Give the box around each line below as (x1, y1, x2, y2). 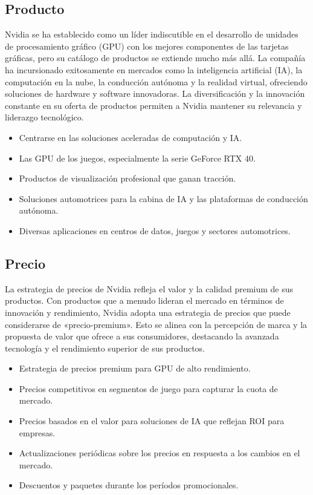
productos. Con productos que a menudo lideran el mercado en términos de (5, 294, 284, 307)
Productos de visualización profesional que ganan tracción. (19, 172, 236, 185)
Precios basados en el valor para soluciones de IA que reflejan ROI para (19, 415, 285, 427)
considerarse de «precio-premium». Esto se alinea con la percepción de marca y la (5, 318, 308, 330)
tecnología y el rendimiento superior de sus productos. (5, 341, 205, 354)
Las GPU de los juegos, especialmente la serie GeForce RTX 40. (19, 151, 256, 164)
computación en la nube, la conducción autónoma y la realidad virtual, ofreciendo (5, 75, 308, 88)
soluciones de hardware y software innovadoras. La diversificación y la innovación (5, 87, 305, 100)
